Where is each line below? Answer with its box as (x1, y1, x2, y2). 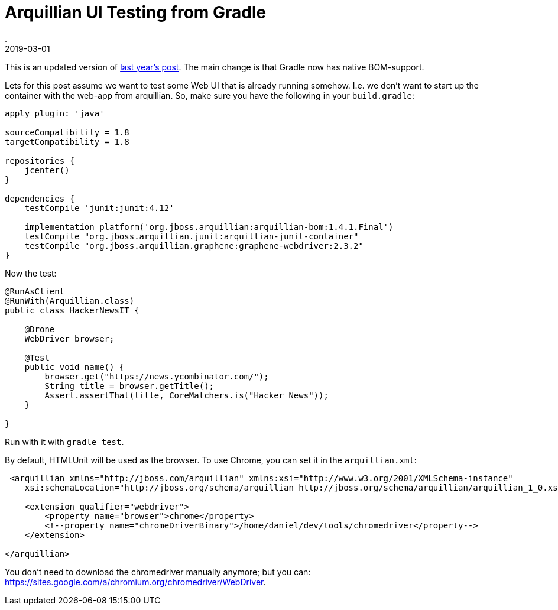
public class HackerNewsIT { (5, 305, 139, 315)
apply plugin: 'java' (5, 108, 105, 118)
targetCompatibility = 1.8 (5, 137, 129, 147)
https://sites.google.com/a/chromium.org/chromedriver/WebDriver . (5, 576, 266, 587)
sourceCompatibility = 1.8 (5, 127, 129, 137)
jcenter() (24, 165, 70, 175)
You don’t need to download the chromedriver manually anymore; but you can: (5, 566, 311, 577)
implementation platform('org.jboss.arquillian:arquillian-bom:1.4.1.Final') (24, 222, 394, 232)
